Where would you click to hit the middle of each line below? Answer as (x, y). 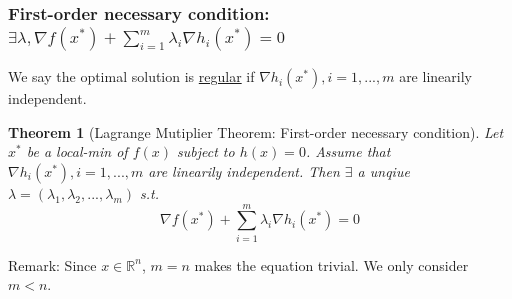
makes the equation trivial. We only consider (331, 264)
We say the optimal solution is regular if (131, 76)
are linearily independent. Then (244, 170)
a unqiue (383, 170)
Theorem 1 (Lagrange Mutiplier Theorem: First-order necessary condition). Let (256, 131)
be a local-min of (77, 151)
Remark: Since (52, 264)
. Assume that (348, 151)
